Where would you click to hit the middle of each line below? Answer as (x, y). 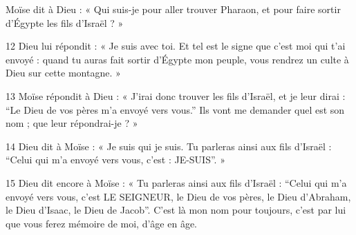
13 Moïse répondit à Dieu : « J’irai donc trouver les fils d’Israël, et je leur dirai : (176, 95)
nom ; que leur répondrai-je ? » (72, 123)
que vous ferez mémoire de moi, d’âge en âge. (101, 223)
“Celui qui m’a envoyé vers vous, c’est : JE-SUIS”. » (115, 160)
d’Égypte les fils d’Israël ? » (65, 22)
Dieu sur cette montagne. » (63, 73)
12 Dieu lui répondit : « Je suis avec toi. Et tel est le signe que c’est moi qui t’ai (176, 46)
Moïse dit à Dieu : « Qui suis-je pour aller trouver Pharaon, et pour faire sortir (173, 9)
